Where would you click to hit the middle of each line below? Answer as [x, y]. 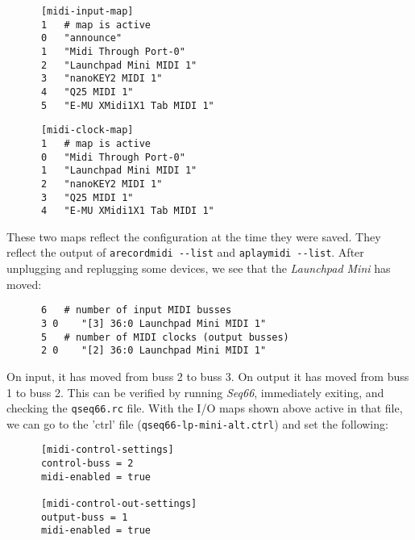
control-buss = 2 [87, 464]
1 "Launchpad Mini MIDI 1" [119, 171]
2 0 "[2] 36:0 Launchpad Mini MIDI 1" [154, 351]
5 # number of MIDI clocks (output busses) [165, 337]
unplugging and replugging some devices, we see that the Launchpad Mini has [199, 268]
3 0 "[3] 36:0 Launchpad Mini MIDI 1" [154, 323]
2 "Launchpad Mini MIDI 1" [119, 65]
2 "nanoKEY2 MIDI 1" [102, 184]
